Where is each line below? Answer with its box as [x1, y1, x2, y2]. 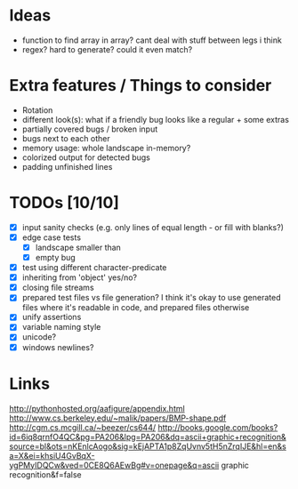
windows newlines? [21, 341, 94, 352]
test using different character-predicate [21, 262, 167, 273]
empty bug [35, 253, 76, 262]
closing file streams [21, 282, 95, 293]
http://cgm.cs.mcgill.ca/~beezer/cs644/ [9, 421, 157, 432]
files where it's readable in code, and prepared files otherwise [21, 302, 250, 313]
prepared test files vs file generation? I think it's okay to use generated [21, 293, 282, 303]
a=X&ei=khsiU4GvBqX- [9, 450, 95, 461]
